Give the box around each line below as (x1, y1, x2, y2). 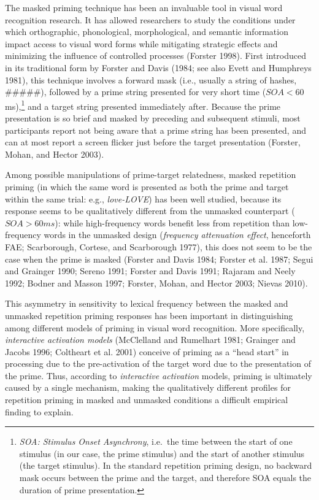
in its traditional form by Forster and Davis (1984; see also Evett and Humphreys (5, 61, 312, 74)
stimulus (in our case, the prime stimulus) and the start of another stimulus (19, 447, 305, 460)
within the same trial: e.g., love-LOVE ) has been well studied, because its (5, 192, 282, 205)
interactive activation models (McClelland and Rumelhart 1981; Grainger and (5, 333, 296, 346)
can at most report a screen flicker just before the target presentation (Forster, (5, 136, 301, 148)
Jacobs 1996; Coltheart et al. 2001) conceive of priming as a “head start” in (5, 345, 289, 358)
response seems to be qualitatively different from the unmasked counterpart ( (5, 204, 295, 217)
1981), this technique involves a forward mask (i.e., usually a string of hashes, (5, 73, 297, 86)
